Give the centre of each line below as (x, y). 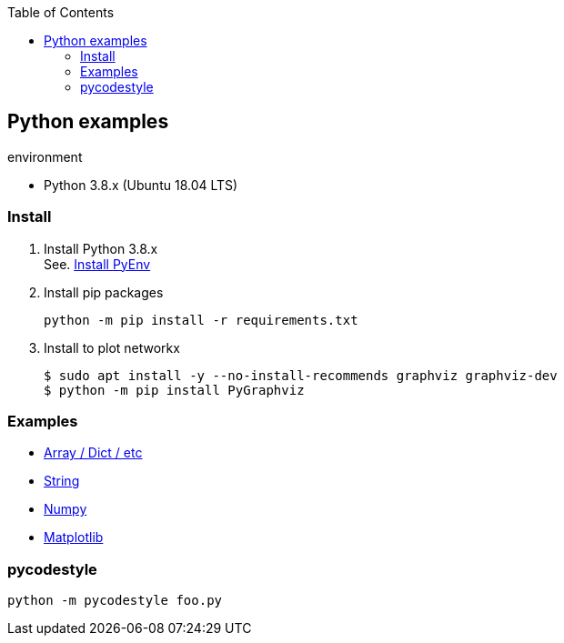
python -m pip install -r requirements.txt (201, 320)
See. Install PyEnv (97, 264)
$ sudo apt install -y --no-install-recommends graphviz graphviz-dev (301, 375)
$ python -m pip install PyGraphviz (174, 390)
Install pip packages (104, 292)
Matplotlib (74, 538)
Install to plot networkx (112, 347)
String (62, 481)
